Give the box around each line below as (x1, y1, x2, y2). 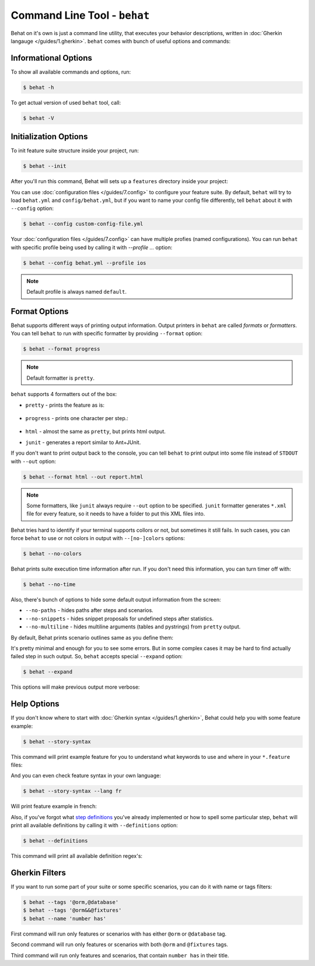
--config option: (10, 205, 54, 212)
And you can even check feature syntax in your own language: (10, 772, 162, 779)
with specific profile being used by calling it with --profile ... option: (10, 243, 173, 251)
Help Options (10, 699, 60, 709)
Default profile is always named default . (26, 288, 127, 295)
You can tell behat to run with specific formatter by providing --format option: (10, 330, 202, 337)
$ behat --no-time (23, 581, 76, 588)
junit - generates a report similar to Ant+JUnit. (25, 439, 141, 446)
